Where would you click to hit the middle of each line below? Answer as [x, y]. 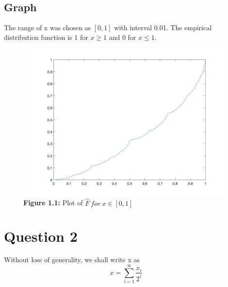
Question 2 [41, 236]
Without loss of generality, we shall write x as [72, 260]
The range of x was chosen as [48, 27]
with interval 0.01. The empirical [163, 27]
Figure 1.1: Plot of [53, 203]
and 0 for [122, 37]
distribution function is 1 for [46, 37]
